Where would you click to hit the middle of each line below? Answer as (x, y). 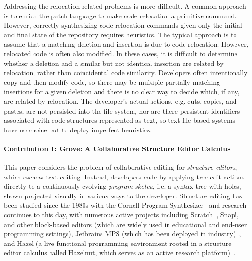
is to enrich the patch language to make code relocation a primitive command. (120, 15)
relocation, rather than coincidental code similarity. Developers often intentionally (126, 73)
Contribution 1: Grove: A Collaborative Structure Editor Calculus (117, 148)
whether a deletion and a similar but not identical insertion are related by (114, 63)
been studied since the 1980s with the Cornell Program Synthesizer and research (125, 205)
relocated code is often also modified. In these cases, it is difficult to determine (121, 53)
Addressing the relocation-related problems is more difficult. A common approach (125, 6)
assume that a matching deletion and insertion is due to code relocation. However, (126, 44)
